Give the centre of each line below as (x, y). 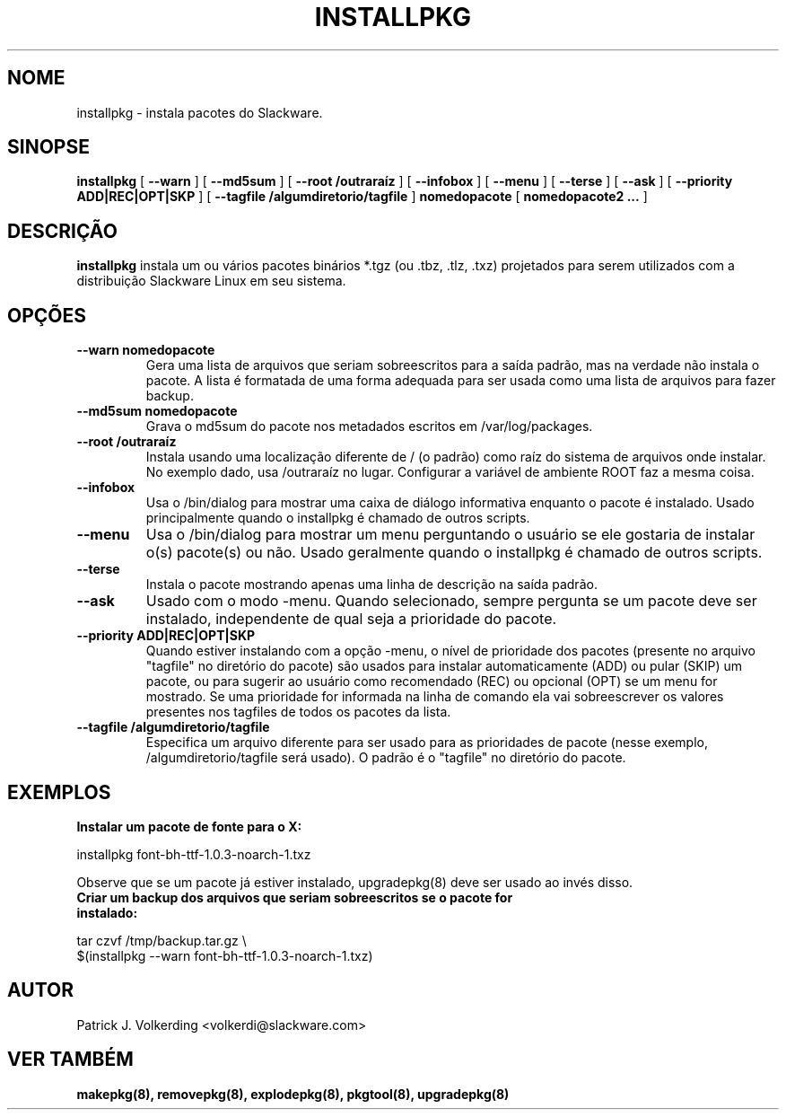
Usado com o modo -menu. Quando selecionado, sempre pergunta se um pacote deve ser (451, 601)
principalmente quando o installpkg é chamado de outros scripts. (338, 518)
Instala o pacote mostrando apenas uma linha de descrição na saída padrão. (371, 585)
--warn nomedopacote (146, 350)
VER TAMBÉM (70, 1060)
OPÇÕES (47, 315)
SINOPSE (48, 147)
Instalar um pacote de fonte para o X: (189, 826)
